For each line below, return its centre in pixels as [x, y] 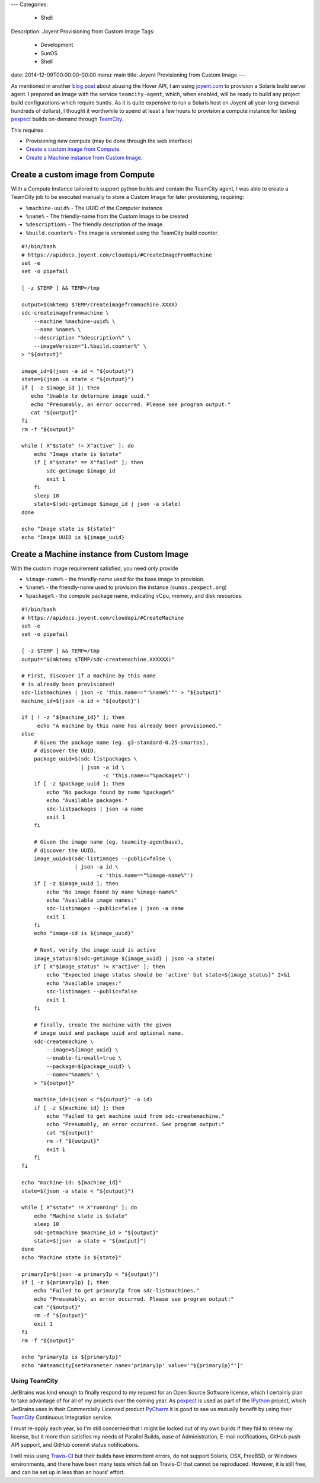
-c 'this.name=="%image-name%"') [145, 875]
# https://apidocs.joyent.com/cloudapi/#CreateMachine [103, 618]
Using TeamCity [35, 1380]
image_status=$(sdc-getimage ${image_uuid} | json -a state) [124, 958]
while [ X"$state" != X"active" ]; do [78, 446]
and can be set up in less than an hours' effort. [68, 1472]
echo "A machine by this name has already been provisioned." [129, 725]
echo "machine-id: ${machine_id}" [71, 1183]
